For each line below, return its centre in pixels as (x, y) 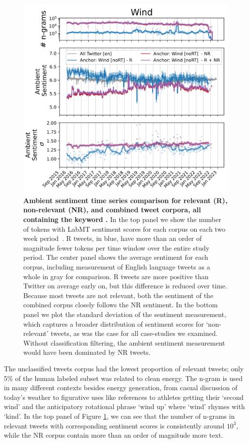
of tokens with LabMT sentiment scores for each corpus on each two (124, 229)
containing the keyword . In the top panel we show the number (122, 219)
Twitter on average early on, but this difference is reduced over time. (125, 286)
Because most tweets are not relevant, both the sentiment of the (118, 295)
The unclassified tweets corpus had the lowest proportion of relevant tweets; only (124, 368)
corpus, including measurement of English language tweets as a (117, 267)
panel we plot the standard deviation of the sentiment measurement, (125, 314)
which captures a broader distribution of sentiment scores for (114, 324)
